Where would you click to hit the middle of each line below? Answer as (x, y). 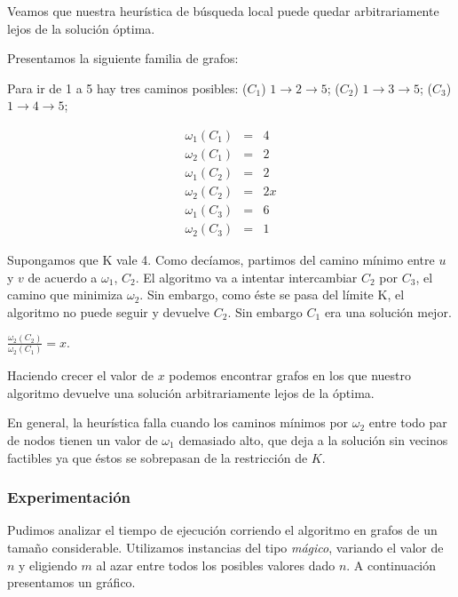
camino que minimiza (65, 295)
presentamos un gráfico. (71, 582)
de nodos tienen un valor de (83, 439)
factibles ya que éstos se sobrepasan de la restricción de (158, 457)
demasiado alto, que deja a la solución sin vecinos (313, 439)
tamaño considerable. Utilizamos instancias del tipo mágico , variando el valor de (225, 547)
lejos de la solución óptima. (81, 28)
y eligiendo (48, 565)
